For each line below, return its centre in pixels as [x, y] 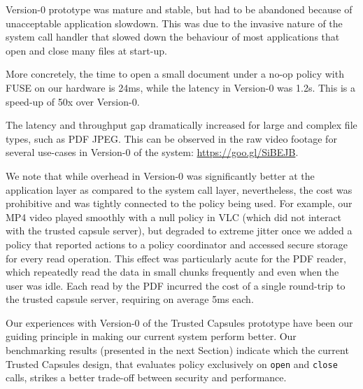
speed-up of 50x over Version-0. [73, 101]
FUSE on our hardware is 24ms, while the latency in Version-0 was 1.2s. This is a [180, 87]
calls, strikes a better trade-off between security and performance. [146, 377]
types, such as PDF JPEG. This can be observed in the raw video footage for [171, 138]
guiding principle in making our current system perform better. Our [151, 336]
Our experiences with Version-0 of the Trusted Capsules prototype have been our [179, 322]
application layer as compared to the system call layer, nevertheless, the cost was [179, 189]
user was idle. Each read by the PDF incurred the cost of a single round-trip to [176, 285]
